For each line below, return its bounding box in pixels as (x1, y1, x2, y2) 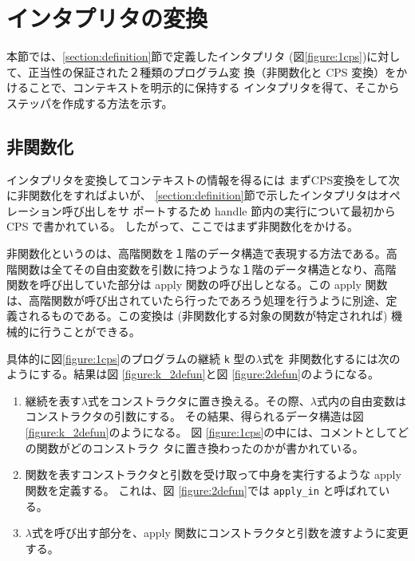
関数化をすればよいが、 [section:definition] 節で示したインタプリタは (28, 187, 378, 203)
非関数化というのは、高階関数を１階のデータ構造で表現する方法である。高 (6, 245, 397, 262)
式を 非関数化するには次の (262, 350, 401, 366)
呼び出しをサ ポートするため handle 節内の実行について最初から (61, 202, 396, 219)
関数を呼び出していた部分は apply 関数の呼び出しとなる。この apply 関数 (6, 276, 388, 293)
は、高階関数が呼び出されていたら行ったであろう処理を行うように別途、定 (6, 291, 397, 308)
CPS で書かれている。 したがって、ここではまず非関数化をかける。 (6, 218, 358, 235)
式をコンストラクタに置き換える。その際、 (87, 392, 310, 409)
